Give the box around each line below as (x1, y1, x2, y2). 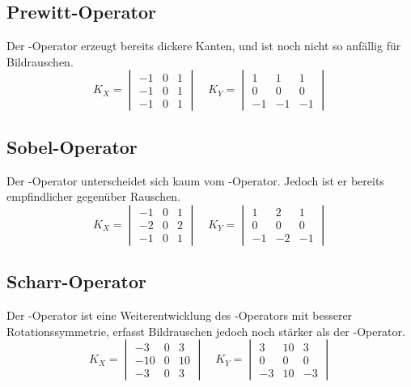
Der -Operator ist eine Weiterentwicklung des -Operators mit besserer (6, 306, 353, 323)
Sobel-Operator (6, 134, 138, 159)
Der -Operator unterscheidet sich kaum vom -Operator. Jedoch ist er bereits (6, 172, 384, 189)
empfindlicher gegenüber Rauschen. (6, 188, 181, 205)
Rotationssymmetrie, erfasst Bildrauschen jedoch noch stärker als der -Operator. (6, 322, 405, 339)
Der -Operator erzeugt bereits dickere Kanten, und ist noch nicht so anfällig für (6, 37, 401, 54)
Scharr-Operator (6, 269, 146, 294)
